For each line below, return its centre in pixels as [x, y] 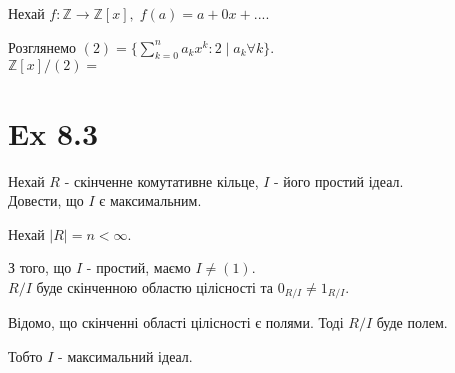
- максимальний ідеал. [125, 355]
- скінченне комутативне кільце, [161, 180]
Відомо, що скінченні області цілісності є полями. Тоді [176, 322]
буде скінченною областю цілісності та [155, 286]
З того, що [40, 267]
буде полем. [412, 322]
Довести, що [46, 200]
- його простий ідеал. [339, 180]
